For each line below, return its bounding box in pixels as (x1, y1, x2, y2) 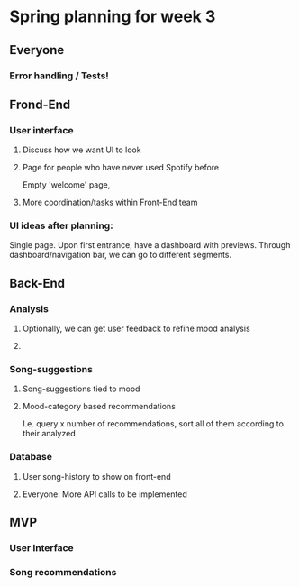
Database (9, 451, 52, 463)
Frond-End (9, 96, 71, 112)
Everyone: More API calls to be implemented (22, 489, 187, 500)
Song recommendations (9, 566, 117, 578)
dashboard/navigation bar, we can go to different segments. (9, 250, 232, 261)
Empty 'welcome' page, (22, 179, 111, 190)
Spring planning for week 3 (9, 6, 216, 27)
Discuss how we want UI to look (22, 144, 141, 155)
